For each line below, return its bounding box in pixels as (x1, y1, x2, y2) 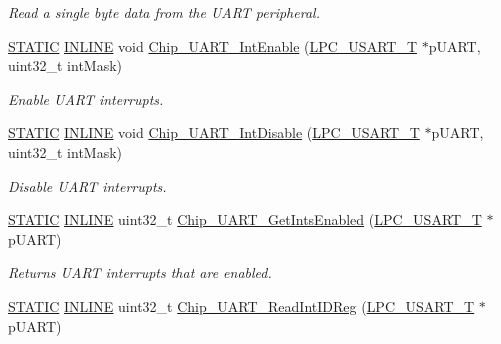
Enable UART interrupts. (8, 88, 164, 109)
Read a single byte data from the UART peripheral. (8, 2, 320, 22)
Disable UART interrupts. (8, 175, 167, 196)
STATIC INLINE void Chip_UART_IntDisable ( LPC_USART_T (8, 122, 420, 143)
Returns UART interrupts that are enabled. (8, 262, 272, 283)
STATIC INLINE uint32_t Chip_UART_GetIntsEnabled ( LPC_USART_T (8, 209, 482, 230)
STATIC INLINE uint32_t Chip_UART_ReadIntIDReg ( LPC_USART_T (8, 295, 475, 316)
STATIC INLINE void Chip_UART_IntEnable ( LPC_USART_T (8, 35, 417, 56)
